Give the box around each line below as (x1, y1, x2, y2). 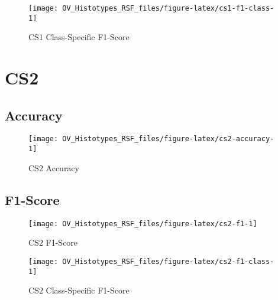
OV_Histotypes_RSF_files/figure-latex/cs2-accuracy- (62, 135, 274, 144)
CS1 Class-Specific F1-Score (28, 31, 130, 43)
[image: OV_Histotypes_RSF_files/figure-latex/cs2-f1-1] (28, 219, 257, 228)
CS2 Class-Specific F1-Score (28, 284, 130, 296)
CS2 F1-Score (28, 236, 78, 249)
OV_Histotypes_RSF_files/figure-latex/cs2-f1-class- (62, 257, 274, 266)
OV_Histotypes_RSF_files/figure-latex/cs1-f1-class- (62, 4, 274, 12)
